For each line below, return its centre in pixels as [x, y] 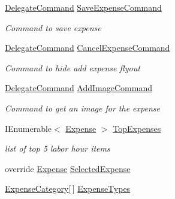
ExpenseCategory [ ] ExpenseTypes [68, 189]
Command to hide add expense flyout [73, 67]
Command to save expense [53, 27]
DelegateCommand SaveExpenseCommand [83, 7]
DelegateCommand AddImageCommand [79, 88]
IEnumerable [28, 128]
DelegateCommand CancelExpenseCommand [87, 48]
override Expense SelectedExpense [68, 168]
